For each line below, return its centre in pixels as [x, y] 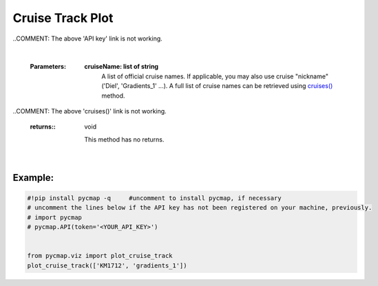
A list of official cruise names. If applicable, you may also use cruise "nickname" [215, 76]
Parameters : [48, 67]
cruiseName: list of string [121, 67]
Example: [33, 178]
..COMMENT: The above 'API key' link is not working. [88, 38]
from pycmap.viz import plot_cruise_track [100, 256]
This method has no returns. [124, 139]
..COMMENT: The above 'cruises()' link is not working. [90, 111]
